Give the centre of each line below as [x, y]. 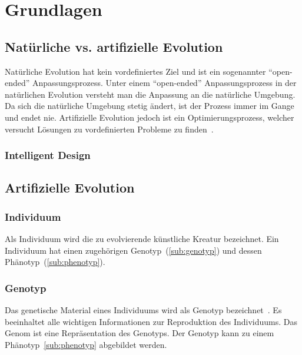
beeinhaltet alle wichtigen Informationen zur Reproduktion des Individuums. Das [151, 321]
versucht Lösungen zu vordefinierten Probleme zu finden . [109, 129]
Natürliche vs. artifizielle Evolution [114, 46]
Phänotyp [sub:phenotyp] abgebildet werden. [86, 344]
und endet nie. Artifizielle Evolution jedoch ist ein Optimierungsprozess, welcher [150, 117]
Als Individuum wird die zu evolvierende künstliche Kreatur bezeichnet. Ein [142, 238]
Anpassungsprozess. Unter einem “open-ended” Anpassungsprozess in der [165, 83]
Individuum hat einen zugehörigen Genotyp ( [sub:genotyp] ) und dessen [133, 250]
